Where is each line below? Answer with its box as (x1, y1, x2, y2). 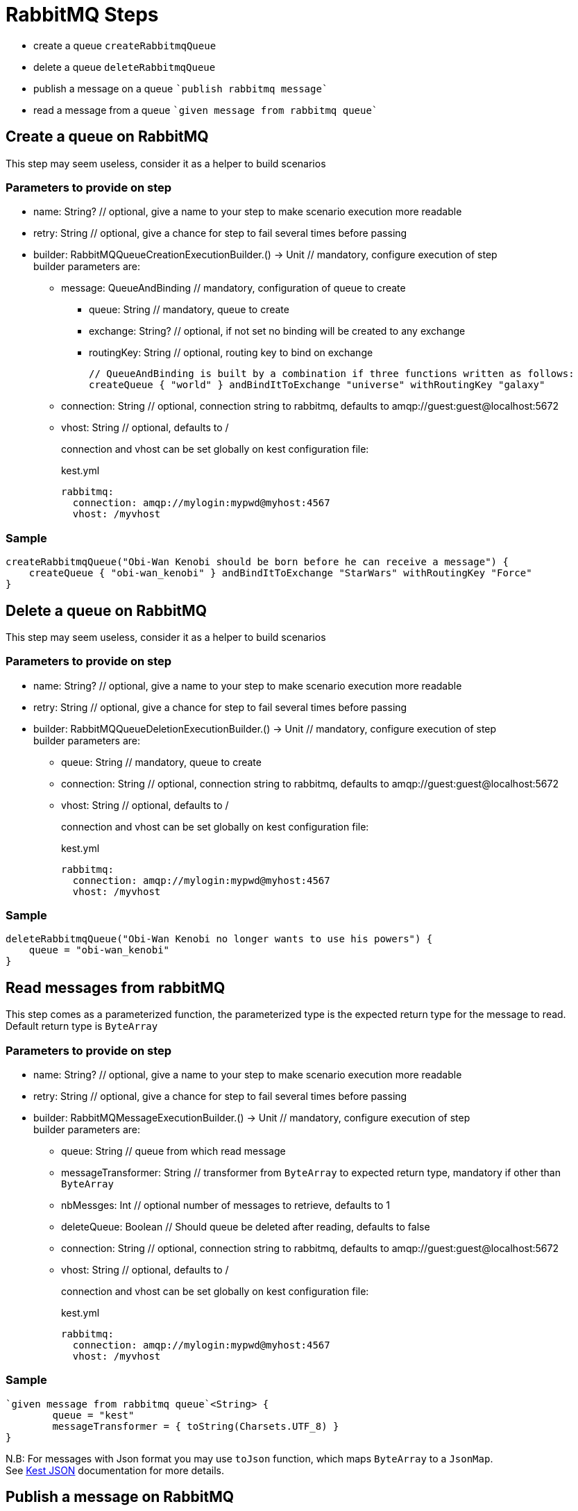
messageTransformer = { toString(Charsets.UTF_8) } (52, 1420, 339, 1432)
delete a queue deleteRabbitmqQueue (33, 60, 216, 73)
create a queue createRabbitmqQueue (33, 39, 216, 51)
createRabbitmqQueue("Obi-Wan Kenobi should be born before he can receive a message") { (6, 556, 509, 568)
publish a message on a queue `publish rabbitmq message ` (33, 82, 328, 94)
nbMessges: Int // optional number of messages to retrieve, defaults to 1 (61, 1199, 390, 1212)
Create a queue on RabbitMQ (6, 128, 209, 146)
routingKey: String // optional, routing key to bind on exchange (89, 347, 373, 359)
